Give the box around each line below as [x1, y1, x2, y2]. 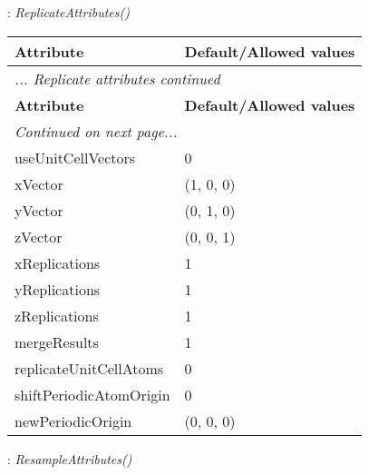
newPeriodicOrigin [15, 410, 132, 431]
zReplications [15, 304, 99, 326]
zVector [15, 225, 63, 247]
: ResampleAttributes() [7, 449, 132, 468]
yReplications [15, 278, 101, 300]
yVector [15, 199, 63, 221]
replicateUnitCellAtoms [15, 357, 164, 379]
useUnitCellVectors [15, 146, 136, 168]
